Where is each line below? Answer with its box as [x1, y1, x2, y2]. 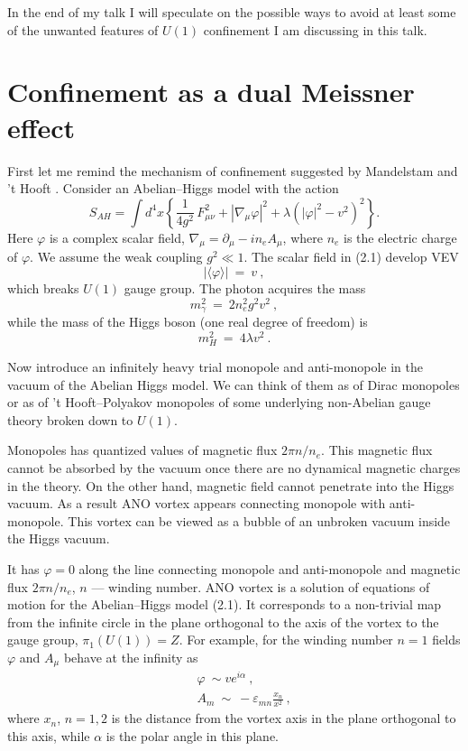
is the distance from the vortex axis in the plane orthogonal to [111, 709, 456, 728]
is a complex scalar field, [49, 227, 185, 246]
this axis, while [7, 726, 90, 745]
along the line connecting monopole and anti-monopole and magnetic [78, 559, 461, 578]
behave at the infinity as [63, 647, 198, 666]
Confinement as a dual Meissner [7, 73, 415, 110]
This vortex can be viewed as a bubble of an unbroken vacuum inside [68, 511, 451, 530]
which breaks [7, 279, 79, 298]
